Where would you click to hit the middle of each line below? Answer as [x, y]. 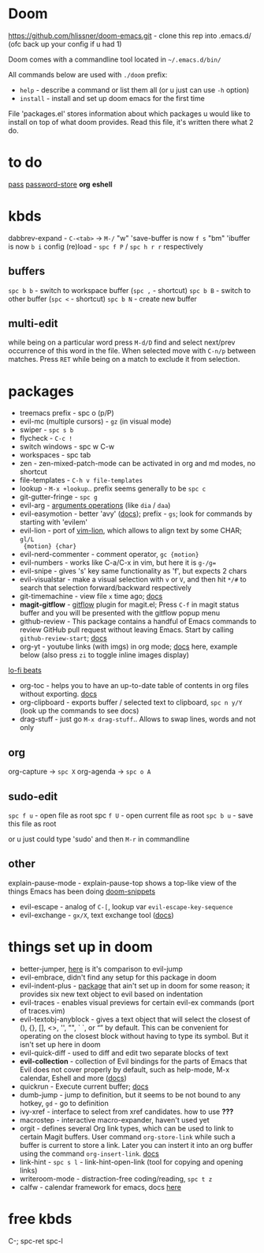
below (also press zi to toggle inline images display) [104, 655]
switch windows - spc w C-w [67, 446]
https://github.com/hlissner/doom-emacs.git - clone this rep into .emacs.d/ [130, 36]
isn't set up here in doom [60, 1044]
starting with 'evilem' [54, 522]
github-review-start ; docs [63, 638]
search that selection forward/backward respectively [105, 588]
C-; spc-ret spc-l [35, 1240]
